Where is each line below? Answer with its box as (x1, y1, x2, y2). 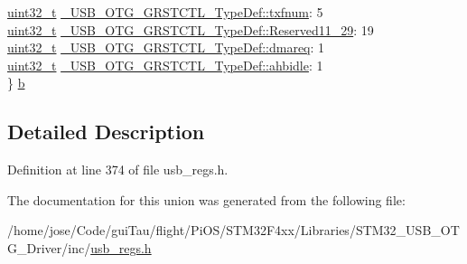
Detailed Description (7, 118, 205, 146)
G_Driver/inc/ (7, 238, 91, 257)
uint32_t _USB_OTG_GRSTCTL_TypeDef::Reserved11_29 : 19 (7, 20, 374, 39)
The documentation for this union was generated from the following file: (7, 190, 406, 209)
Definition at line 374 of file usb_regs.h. (7, 160, 229, 179)
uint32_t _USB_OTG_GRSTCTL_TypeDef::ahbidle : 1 (7, 55, 323, 74)
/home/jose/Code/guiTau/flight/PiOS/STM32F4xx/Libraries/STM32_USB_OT (7, 221, 460, 240)
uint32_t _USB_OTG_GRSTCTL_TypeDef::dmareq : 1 (7, 38, 325, 57)
